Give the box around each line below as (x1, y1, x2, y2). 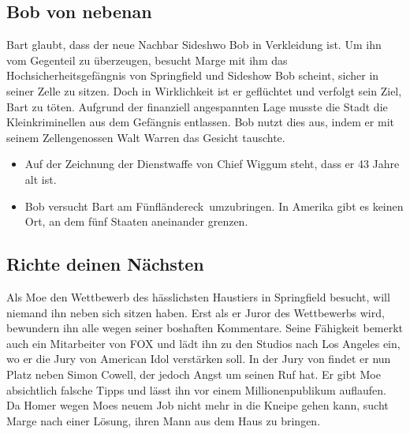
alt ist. (24, 170, 57, 187)
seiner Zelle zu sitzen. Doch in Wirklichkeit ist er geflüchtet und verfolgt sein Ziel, (6, 82, 402, 99)
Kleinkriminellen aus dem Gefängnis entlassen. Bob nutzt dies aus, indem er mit (6, 114, 394, 130)
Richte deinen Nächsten (6, 252, 204, 276)
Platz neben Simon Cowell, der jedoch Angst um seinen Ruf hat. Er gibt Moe (6, 365, 381, 382)
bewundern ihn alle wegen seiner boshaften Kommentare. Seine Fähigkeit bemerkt (6, 320, 404, 336)
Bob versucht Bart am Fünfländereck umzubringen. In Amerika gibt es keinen (24, 197, 404, 214)
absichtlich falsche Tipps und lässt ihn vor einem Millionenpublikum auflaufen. (6, 381, 386, 398)
